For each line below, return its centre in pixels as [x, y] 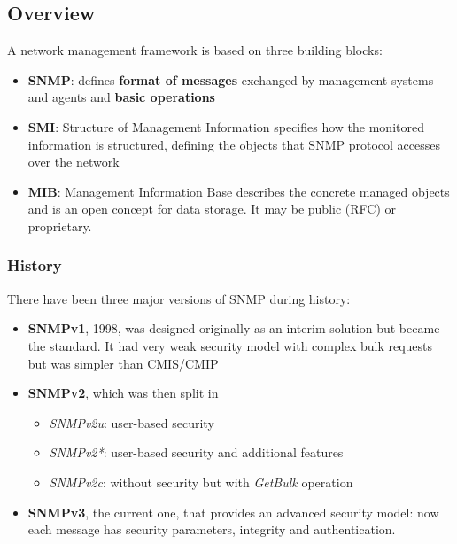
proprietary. [60, 225]
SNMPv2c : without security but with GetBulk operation [201, 482]
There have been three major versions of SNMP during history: [179, 298]
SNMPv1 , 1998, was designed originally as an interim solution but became [234, 328]
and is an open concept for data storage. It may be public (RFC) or [212, 209]
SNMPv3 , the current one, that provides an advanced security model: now [233, 512]
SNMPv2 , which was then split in [123, 393]
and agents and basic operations [121, 97]
